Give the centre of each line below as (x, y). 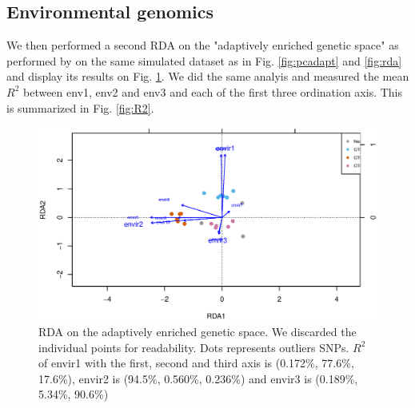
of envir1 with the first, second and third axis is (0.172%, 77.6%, (196, 363)
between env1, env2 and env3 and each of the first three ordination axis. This (213, 91)
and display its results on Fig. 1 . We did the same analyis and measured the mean (208, 76)
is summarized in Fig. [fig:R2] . (80, 107)
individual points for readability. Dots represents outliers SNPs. (194, 347)
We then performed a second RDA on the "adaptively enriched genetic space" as (203, 45)
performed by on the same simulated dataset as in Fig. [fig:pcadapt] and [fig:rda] (204, 60)
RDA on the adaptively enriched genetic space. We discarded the (198, 331)
